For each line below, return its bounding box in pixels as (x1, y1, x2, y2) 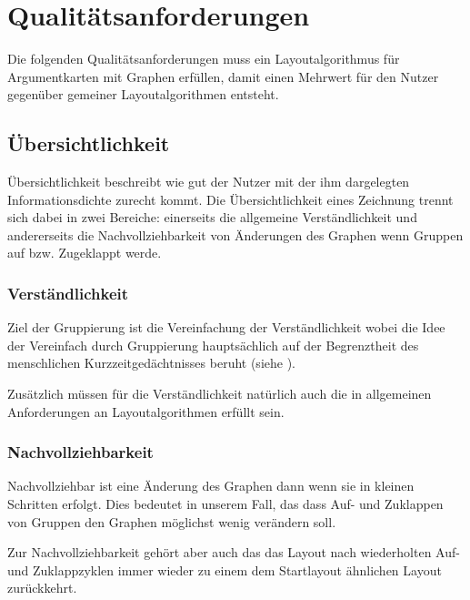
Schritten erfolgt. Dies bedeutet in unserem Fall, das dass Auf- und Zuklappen (7, 494, 444, 514)
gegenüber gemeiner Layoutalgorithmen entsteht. (7, 85, 279, 104)
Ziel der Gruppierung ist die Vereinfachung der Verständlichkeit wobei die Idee (7, 318, 445, 337)
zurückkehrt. (7, 578, 77, 597)
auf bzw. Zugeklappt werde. (7, 243, 162, 262)
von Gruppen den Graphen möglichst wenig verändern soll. (7, 512, 336, 531)
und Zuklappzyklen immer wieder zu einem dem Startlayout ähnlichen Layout (7, 560, 442, 579)
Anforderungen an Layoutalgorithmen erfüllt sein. (7, 402, 285, 421)
